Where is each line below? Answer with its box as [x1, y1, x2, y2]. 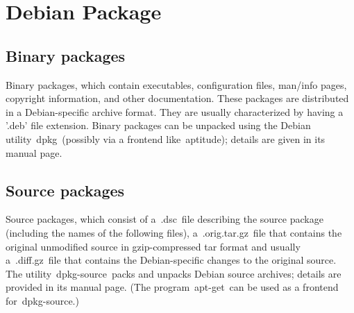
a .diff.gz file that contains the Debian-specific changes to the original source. [6, 253, 337, 267]
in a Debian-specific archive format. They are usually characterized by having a [6, 104, 344, 119]
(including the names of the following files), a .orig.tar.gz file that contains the [6, 225, 342, 239]
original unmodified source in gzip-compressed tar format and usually [6, 239, 301, 253]
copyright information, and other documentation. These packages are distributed [6, 91, 349, 105]
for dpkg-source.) [6, 293, 79, 307]
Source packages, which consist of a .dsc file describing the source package [6, 212, 323, 226]
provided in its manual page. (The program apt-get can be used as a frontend [6, 280, 339, 294]
